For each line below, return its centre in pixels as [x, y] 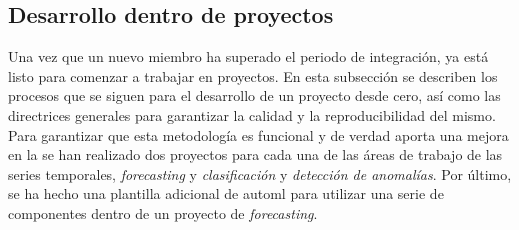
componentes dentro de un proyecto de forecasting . [163, 212]
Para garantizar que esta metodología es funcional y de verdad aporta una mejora [258, 134]
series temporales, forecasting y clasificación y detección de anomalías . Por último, [260, 173]
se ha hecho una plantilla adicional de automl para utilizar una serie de [226, 193]
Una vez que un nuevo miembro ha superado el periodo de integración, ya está [248, 56]
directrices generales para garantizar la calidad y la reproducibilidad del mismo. [252, 114]
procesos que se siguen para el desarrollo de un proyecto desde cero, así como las [254, 95]
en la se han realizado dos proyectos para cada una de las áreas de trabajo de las [255, 154]
